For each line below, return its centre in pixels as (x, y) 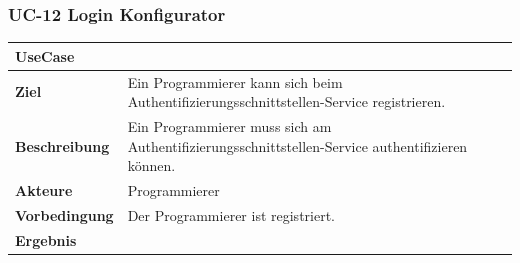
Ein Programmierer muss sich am (229, 126)
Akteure (44, 190)
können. (151, 165)
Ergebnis (46, 239)
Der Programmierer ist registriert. (231, 214)
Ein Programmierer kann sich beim (235, 81)
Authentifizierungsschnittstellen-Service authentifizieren (297, 145)
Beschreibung (62, 145)
